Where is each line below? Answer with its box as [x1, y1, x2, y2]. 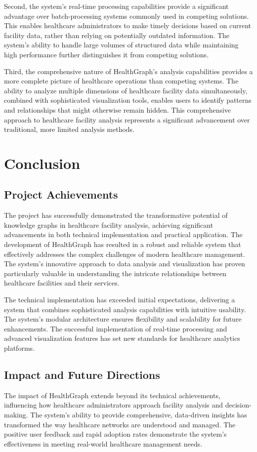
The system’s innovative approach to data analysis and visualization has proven [4, 258, 245, 269]
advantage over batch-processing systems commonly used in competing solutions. [4, 10, 249, 21]
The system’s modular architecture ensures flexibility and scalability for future [4, 314, 242, 324]
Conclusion [4, 153, 81, 173]
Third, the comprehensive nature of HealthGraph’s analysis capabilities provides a [4, 66, 253, 76]
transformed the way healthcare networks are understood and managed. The [4, 419, 236, 429]
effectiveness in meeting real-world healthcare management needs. [4, 438, 203, 449]
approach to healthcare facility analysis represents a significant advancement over [4, 114, 250, 124]
